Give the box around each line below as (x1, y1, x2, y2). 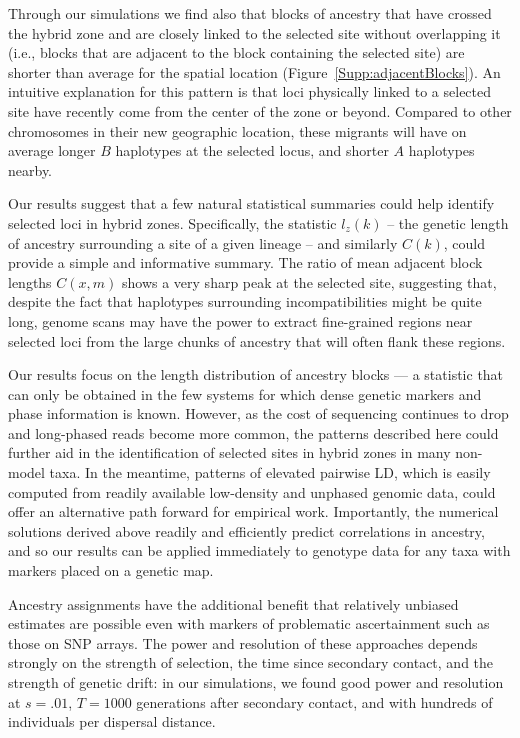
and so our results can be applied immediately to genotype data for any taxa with (8, 540, 511, 561)
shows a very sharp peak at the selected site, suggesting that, (122, 271, 497, 292)
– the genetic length (387, 212, 509, 233)
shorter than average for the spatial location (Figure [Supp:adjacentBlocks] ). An (8, 61, 501, 82)
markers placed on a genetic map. (8, 560, 214, 581)
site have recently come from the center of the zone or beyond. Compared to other (8, 100, 512, 121)
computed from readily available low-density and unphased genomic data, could (8, 481, 496, 502)
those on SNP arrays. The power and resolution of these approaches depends (8, 632, 478, 653)
